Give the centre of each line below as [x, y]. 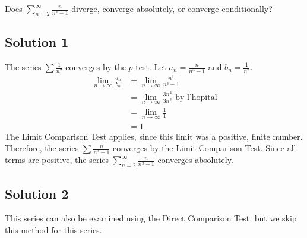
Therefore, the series [42, 148]
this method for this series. [53, 229]
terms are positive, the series [57, 160]
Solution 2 [37, 193]
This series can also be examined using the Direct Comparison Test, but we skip [151, 218]
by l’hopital [196, 97]
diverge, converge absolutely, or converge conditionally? [172, 8]
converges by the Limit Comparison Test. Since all [204, 148]
